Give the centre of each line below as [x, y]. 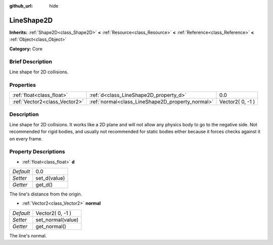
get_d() [44, 185]
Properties [23, 85]
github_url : [21, 6]
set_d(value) [50, 178]
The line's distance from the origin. [46, 194]
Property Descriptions [37, 152]
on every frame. [26, 138]
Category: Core [26, 48]
